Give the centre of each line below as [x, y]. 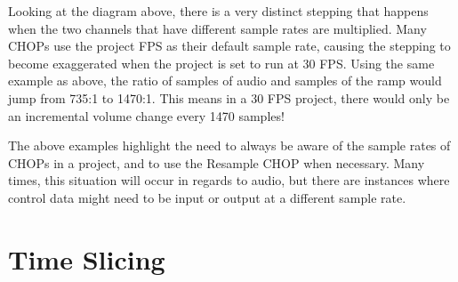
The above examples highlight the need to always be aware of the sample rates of [229, 145]
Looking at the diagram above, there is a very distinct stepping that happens [218, 11]
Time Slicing [87, 258]
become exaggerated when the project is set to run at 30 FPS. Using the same [221, 63]
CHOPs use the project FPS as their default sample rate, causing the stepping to [229, 46]
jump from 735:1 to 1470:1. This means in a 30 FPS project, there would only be [229, 97]
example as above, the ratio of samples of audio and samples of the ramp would [225, 81]
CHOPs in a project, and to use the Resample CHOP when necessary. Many [217, 162]
